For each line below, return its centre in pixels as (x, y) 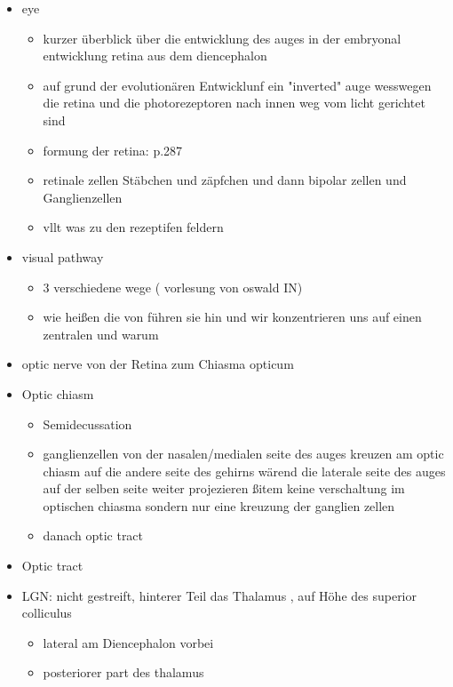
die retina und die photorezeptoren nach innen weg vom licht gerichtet (234, 103)
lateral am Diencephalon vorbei (128, 642)
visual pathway (63, 256)
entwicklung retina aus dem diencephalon (155, 56)
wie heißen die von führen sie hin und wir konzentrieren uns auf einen (232, 317)
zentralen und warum (101, 334)
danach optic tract (93, 535)
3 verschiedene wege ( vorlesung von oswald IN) (173, 287)
